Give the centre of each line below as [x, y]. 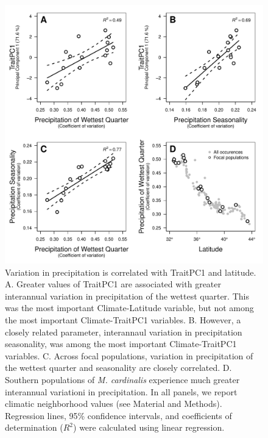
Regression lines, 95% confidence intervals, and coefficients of [118, 415]
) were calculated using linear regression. [149, 427]
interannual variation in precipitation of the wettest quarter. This [127, 296]
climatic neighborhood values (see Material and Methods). [114, 404]
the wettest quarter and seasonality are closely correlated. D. [118, 368]
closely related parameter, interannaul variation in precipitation [124, 332]
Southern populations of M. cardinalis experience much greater [122, 379]
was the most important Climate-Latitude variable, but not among [129, 308]
